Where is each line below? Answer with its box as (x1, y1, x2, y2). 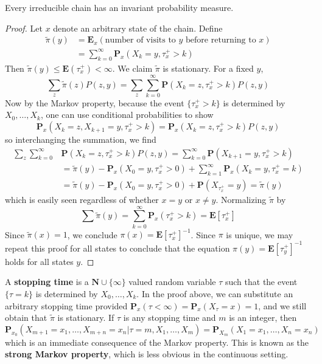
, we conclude (67, 228, 117, 241)
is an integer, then (229, 311, 297, 324)
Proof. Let (5, 21, 43, 34)
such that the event (225, 275, 298, 288)
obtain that (5, 311, 47, 324)
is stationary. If (57, 311, 114, 324)
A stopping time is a (5, 275, 89, 288)
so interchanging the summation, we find (5, 133, 156, 146)
